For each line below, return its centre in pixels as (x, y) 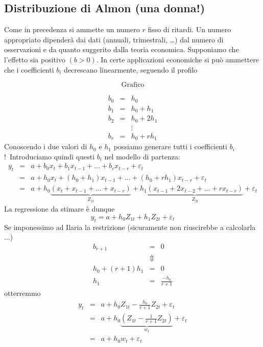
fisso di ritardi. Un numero (189, 29)
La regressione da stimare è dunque (59, 209)
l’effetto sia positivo (35, 59)
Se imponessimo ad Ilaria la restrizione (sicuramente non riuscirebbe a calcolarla (130, 227)
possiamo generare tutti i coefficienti (170, 146)
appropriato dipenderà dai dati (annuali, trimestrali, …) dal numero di (114, 39)
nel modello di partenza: (142, 156)
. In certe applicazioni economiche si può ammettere (177, 59)
